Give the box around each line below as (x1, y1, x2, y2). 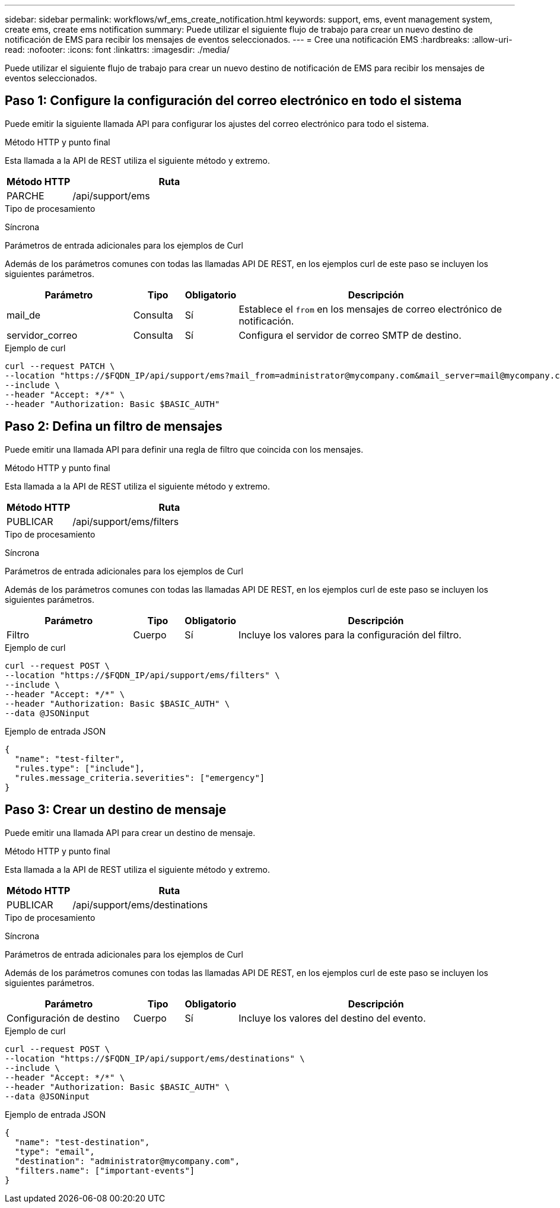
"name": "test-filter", (14, 754, 125, 764)
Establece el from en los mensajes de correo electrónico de (238, 303, 502, 315)
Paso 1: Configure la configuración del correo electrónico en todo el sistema (5, 93, 462, 109)
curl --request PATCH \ (5, 361, 115, 371)
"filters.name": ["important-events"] (14, 1165, 195, 1175)
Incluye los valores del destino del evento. (238, 1012, 426, 1024)
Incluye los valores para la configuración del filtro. (238, 628, 462, 641)
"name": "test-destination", (14, 1137, 150, 1147)
